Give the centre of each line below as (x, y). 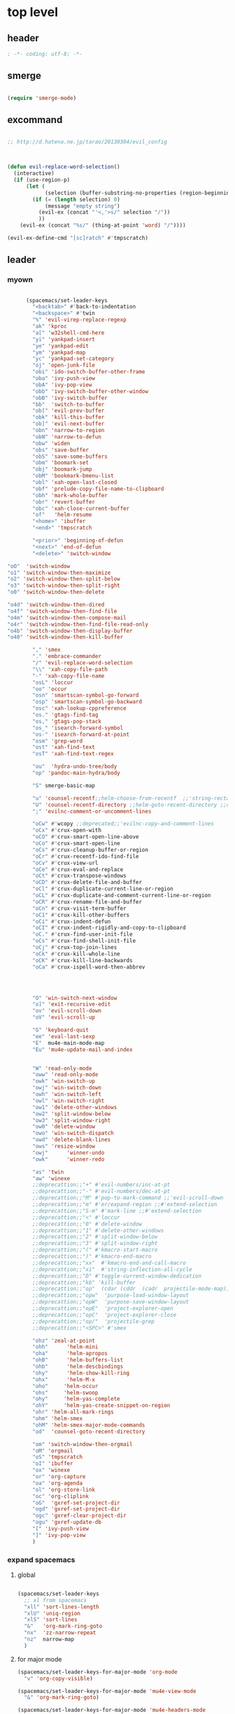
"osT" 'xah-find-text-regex (73, 754)
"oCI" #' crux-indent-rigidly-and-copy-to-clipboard (109, 928)
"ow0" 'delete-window (64, 1127)
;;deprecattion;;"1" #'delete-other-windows (98, 1230)
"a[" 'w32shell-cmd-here (69, 333)
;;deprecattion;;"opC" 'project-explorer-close (105, 1315)
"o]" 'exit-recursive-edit (72, 1004)
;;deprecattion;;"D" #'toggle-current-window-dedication (117, 1276)
